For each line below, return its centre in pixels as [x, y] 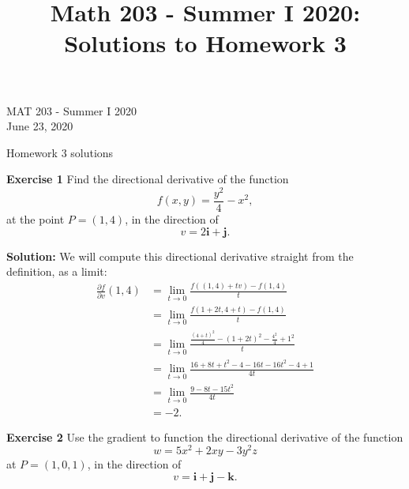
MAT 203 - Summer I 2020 [71, 110]
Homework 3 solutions [60, 152]
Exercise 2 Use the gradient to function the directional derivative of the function [205, 436]
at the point [36, 219]
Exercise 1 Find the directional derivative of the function [148, 179]
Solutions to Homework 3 [205, 43]
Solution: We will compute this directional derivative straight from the [180, 256]
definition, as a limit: [57, 271]
